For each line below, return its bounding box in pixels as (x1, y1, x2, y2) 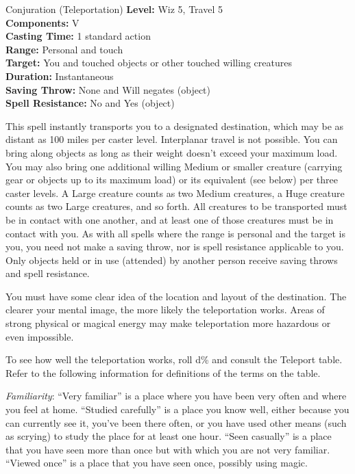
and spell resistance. (5, 266, 90, 280)
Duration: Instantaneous (5, 68, 114, 83)
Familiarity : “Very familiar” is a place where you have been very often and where (5, 389, 347, 403)
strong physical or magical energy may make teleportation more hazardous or (5, 316, 331, 330)
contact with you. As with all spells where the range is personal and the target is (5, 226, 346, 240)
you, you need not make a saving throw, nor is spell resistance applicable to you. (5, 239, 344, 254)
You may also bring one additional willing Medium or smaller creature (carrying (5, 159, 343, 173)
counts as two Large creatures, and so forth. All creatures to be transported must (5, 199, 347, 213)
